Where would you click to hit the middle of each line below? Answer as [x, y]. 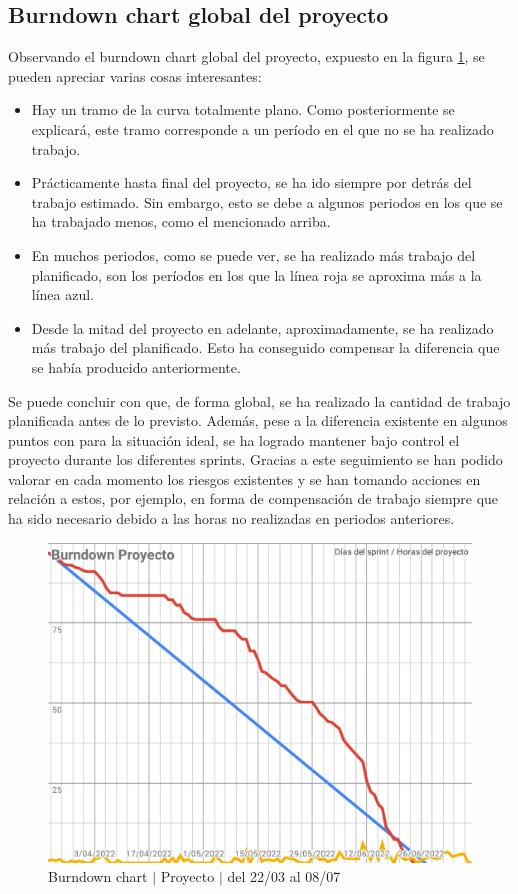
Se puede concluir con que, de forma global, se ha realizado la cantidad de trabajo [259, 400]
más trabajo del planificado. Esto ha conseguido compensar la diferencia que [265, 347]
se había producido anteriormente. [136, 366]
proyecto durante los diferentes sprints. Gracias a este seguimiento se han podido [255, 459]
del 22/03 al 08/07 [284, 876]
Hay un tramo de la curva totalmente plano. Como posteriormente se [243, 109]
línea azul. [63, 294]
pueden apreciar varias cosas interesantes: [135, 75]
